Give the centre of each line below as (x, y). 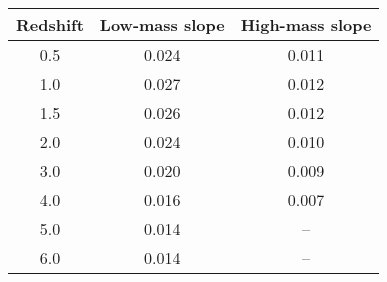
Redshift (50, 24)
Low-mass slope (162, 24)
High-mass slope (306, 24)
